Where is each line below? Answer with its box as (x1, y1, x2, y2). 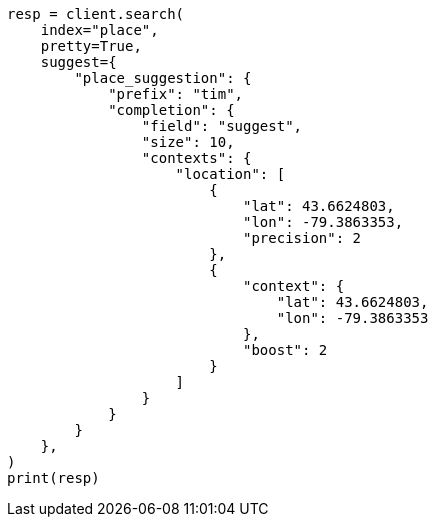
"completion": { (108, 102, 235, 118)
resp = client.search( (7, 6, 185, 22)
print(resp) (7, 470, 100, 486)
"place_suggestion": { (74, 70, 252, 86)
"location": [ (175, 166, 286, 182)
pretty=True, (40, 38, 142, 54)
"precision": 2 (243, 230, 362, 246)
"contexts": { (141, 150, 252, 166)
